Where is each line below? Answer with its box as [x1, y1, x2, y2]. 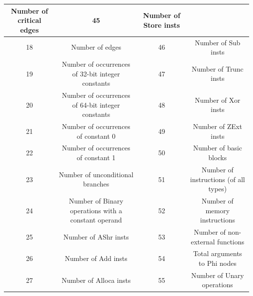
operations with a [70, 205, 123, 215]
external [191, 236, 215, 246]
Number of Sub [195, 37, 240, 47]
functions [217, 236, 245, 246]
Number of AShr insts [63, 231, 129, 241]
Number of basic [193, 143, 242, 153]
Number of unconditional [58, 169, 134, 179]
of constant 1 [76, 152, 116, 163]
